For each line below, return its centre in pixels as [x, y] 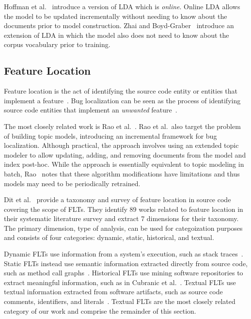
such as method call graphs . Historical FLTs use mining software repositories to [124, 273]
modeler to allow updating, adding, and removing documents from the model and [125, 154]
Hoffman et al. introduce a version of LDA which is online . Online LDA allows [122, 6]
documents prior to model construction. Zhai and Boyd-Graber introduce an [119, 25]
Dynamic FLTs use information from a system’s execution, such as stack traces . [124, 254]
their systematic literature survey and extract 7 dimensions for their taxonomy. [121, 218]
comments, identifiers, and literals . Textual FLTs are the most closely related [120, 301]
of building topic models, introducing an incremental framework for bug [110, 136]
